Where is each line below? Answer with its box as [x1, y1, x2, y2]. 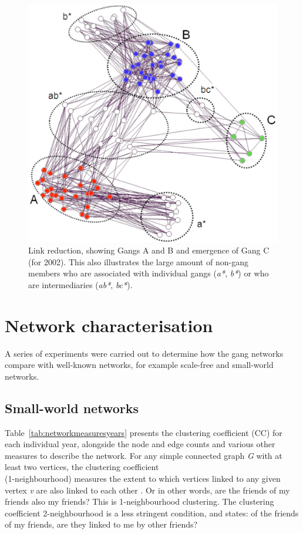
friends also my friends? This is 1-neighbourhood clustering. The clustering [5, 495, 274, 508]
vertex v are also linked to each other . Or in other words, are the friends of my [5, 484, 290, 496]
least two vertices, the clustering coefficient [5, 461, 159, 473]
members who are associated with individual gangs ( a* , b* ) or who [28, 267, 269, 279]
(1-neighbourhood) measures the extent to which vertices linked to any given [5, 472, 281, 484]
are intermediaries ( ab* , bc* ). [28, 278, 133, 290]
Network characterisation [5, 313, 213, 337]
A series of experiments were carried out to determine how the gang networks [5, 347, 284, 359]
